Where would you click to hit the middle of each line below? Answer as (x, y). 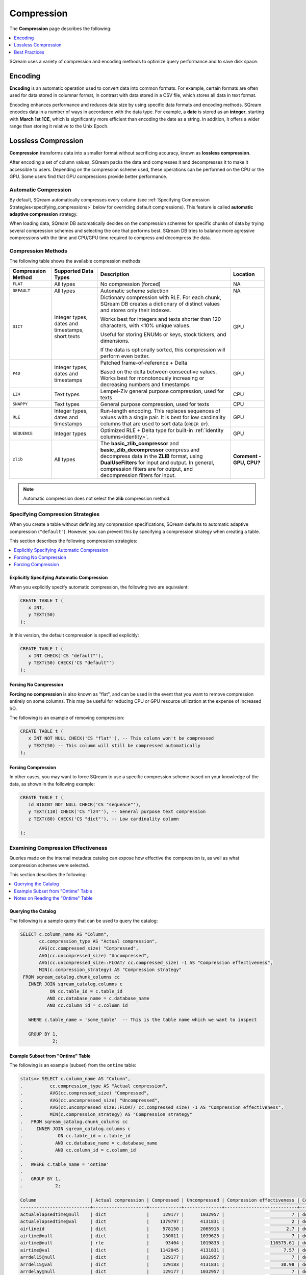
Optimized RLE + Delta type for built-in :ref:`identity (162, 430)
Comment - (247, 456)
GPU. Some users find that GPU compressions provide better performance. (88, 176)
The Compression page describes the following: (60, 29)
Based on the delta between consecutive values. (159, 371)
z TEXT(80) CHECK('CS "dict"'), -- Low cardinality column (104, 819)
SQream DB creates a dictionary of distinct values (160, 303)
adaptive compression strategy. (44, 214)
